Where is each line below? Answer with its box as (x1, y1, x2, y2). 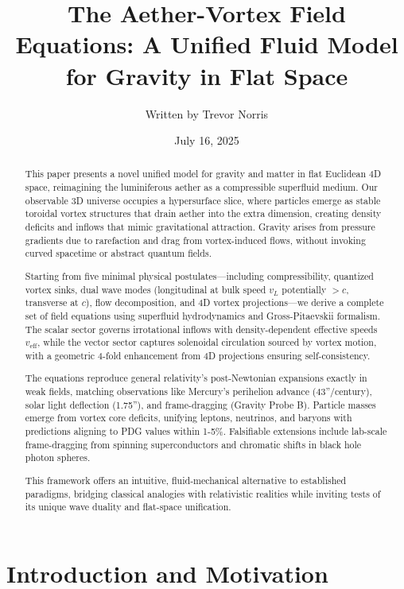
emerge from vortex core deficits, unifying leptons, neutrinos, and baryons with (25, 411, 352, 424)
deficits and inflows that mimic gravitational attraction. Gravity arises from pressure (25, 220, 375, 234)
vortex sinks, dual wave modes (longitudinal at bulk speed (25, 282, 266, 296)
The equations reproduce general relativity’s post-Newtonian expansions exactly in (25, 371, 367, 385)
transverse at (25, 296, 79, 309)
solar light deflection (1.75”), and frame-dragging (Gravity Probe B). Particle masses (25, 397, 376, 411)
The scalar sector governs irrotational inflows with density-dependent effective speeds (25, 322, 378, 335)
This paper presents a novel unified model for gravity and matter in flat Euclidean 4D (25, 167, 382, 180)
